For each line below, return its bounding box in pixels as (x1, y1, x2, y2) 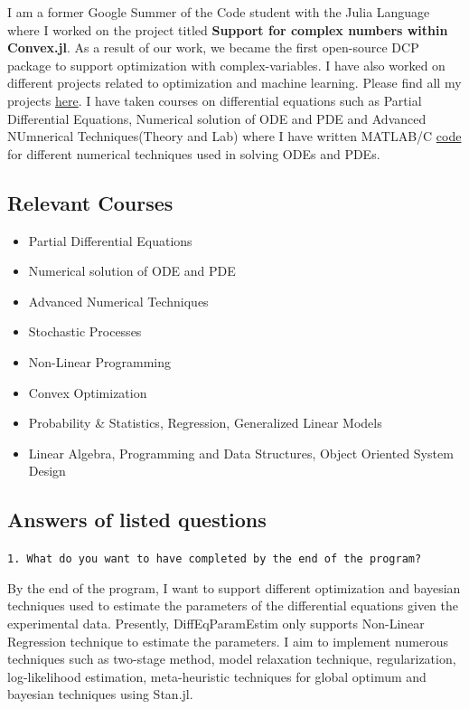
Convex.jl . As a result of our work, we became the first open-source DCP (7, 38, 419, 57)
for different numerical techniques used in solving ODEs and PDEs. (7, 144, 380, 163)
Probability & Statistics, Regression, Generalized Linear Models (28, 413, 382, 432)
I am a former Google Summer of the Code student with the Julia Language (7, 3, 430, 21)
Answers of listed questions (7, 506, 267, 534)
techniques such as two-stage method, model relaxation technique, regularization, (7, 649, 456, 668)
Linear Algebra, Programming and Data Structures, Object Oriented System (28, 443, 454, 462)
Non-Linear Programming (28, 352, 172, 371)
